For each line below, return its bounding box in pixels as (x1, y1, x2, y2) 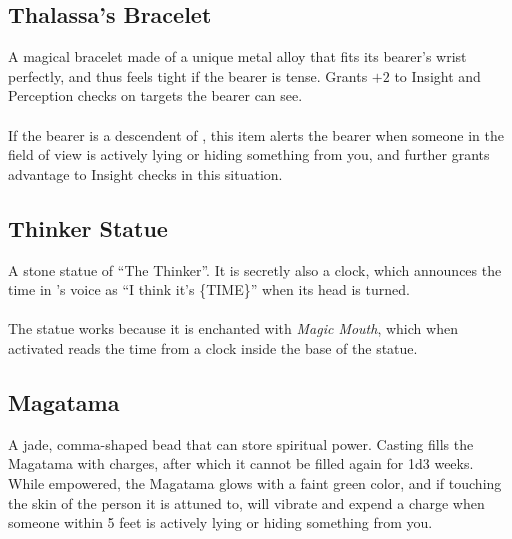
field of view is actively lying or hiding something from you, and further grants (8, 144, 490, 165)
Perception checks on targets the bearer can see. (8, 85, 303, 106)
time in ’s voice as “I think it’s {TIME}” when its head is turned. (8, 279, 410, 300)
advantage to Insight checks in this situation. (8, 163, 283, 184)
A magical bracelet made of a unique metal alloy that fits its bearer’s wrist (8, 46, 467, 67)
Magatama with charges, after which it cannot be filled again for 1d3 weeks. (8, 453, 474, 474)
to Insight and (394, 65, 481, 86)
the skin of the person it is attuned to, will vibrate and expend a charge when (8, 492, 485, 513)
